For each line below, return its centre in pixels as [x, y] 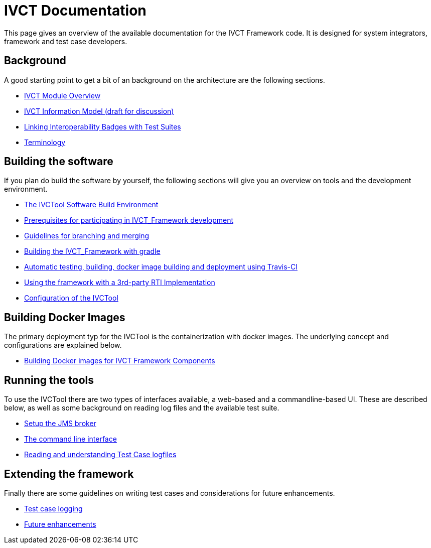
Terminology [45, 142]
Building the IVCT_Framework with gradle [92, 251]
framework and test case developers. [66, 41]
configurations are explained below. [63, 345]
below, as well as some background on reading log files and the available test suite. [142, 408]
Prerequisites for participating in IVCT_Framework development [129, 220]
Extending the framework [69, 474]
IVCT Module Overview [62, 95]
